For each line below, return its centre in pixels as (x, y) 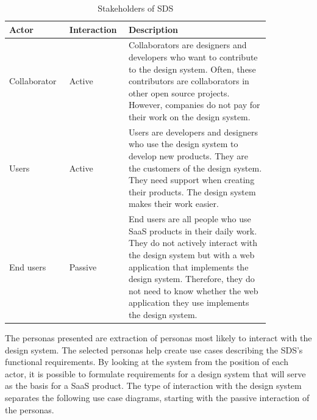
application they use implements (189, 302)
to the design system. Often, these (192, 69)
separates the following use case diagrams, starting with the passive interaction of (157, 398)
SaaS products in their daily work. (193, 230)
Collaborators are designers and (187, 45)
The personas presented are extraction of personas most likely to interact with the (158, 338)
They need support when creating (191, 180)
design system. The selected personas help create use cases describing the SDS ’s (154, 349)
